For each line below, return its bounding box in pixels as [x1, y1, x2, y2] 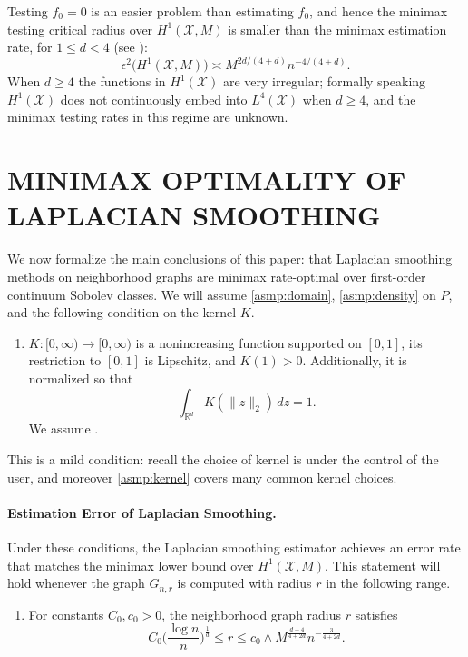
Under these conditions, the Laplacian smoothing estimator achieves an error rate [7, 537, 461, 556]
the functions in [78, 72, 166, 91]
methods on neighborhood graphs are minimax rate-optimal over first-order [7, 266, 426, 285]
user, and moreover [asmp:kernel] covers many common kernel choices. [7, 467, 397, 486]
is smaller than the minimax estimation [228, 19, 447, 38]
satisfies [355, 604, 398, 623]
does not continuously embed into [60, 89, 248, 108]
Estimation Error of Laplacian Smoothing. [7, 503, 277, 522]
